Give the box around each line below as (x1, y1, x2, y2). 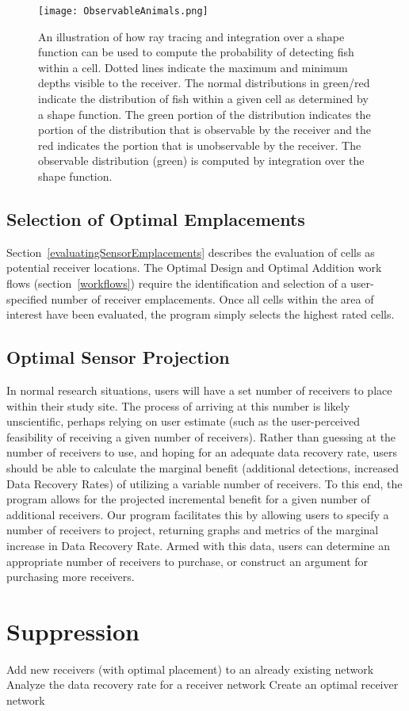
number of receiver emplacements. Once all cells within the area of (51, 290, 374, 307)
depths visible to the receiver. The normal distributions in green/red (38, 75, 370, 91)
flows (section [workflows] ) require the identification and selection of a (6, 274, 347, 291)
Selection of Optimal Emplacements (6, 206, 305, 231)
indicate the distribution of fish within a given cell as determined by (38, 90, 369, 107)
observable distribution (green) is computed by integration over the (38, 152, 365, 169)
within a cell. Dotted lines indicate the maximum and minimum (38, 59, 348, 75)
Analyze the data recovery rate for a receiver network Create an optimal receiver (6, 676, 399, 693)
